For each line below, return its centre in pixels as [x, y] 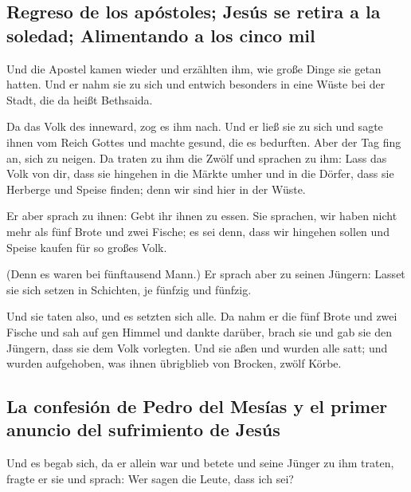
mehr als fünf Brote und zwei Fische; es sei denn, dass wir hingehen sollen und [198, 231]
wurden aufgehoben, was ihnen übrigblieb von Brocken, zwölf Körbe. [174, 363]
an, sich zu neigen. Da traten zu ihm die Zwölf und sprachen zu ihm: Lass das [197, 157]
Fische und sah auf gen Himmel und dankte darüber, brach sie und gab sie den [200, 331]
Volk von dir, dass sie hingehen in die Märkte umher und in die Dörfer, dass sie [200, 173]
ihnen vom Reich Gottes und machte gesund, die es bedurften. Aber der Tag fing [204, 142]
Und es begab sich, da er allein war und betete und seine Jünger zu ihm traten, [200, 463]
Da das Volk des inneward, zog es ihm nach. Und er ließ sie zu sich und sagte [195, 126]
